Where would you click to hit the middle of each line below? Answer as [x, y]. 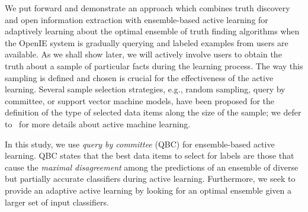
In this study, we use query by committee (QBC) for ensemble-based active [140, 144]
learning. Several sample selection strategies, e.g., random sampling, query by [145, 89]
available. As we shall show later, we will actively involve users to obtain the [143, 54]
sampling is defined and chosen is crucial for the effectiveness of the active [139, 77]
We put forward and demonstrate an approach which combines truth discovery [147, 8]
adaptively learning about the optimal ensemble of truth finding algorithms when [152, 31]
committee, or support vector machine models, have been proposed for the [140, 100]
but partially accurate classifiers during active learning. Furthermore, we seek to [150, 179]
